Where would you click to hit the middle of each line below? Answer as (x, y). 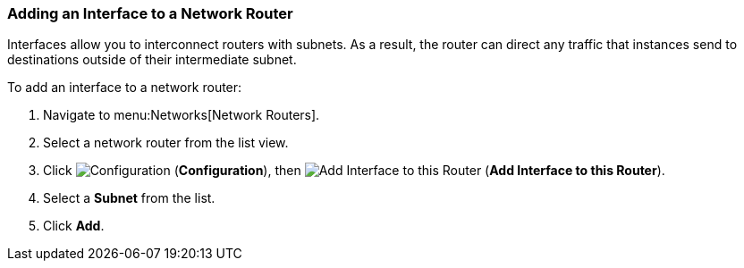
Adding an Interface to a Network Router (150, 13)
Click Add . (74, 226)
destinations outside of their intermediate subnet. (152, 60)
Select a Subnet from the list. (129, 198)
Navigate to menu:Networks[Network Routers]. (182, 115)
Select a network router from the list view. (166, 143)
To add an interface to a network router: (125, 88)
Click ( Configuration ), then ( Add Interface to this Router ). (354, 171)
